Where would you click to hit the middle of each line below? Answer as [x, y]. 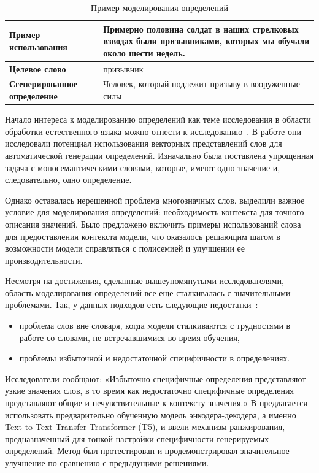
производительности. [44, 260]
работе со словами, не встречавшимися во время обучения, [129, 337]
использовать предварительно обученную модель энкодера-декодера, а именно [151, 414]
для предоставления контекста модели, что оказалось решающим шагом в [143, 236]
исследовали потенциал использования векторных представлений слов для [144, 143]
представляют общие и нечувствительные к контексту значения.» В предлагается [156, 403]
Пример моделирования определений [159, 7]
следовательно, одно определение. [68, 179]
